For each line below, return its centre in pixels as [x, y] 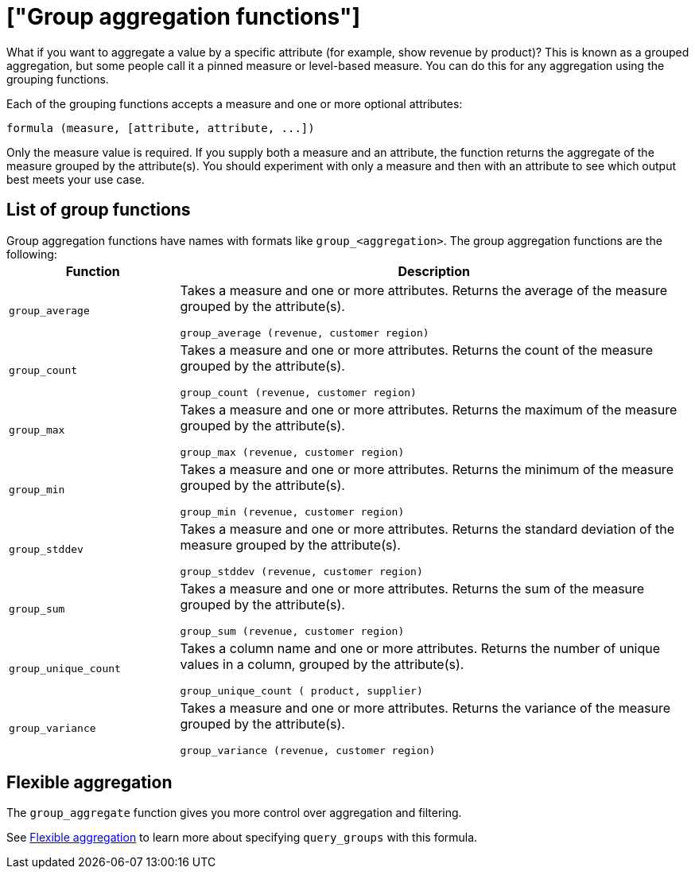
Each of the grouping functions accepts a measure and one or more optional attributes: [235, 103]
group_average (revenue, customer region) [305, 332]
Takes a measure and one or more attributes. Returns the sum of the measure [412, 588]
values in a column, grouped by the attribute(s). [322, 664]
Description [434, 271]
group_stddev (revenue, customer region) [301, 571]
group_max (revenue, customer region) [292, 452]
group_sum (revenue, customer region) [292, 631]
